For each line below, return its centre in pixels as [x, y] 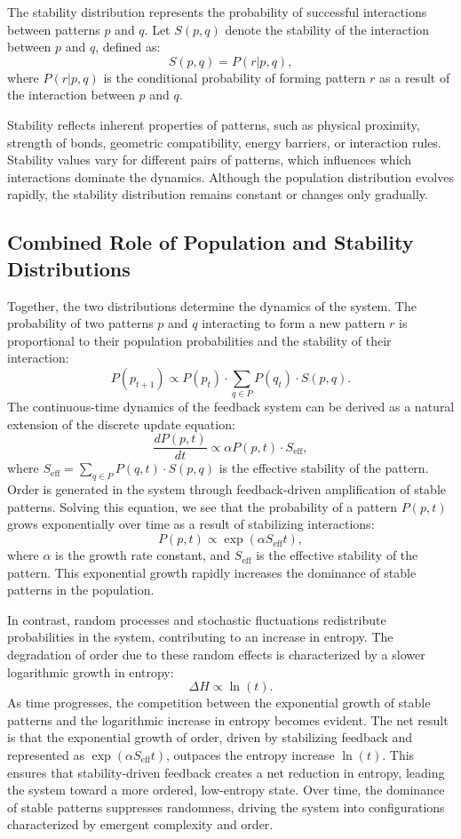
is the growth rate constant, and [143, 555]
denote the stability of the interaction [327, 29]
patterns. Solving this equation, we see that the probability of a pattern [203, 506]
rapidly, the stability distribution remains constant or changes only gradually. [218, 194]
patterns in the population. [81, 590]
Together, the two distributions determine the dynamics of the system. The [212, 305]
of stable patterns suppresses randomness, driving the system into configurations [226, 807]
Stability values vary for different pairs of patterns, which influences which [210, 160]
